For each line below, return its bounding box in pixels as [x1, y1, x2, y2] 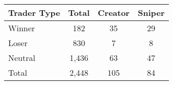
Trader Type [8, 7, 60, 18]
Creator [98, 7, 130, 18]
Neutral [8, 52, 35, 63]
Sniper [138, 7, 165, 18]
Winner [8, 22, 35, 34]
